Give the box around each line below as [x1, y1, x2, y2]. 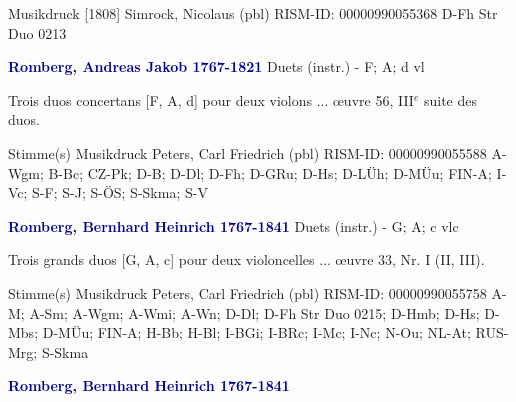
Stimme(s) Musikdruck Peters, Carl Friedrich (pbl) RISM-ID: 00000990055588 [8, 142, 487, 163]
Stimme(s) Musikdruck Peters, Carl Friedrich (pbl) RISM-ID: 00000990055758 [8, 282, 487, 303]
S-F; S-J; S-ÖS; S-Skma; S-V [32, 182, 208, 203]
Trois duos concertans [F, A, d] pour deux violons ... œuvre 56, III [8, 89, 414, 110]
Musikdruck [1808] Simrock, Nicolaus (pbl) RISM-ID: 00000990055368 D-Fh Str [8, 3, 498, 23]
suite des [423, 89, 477, 110]
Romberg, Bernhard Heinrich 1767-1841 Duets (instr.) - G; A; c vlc [8, 215, 459, 236]
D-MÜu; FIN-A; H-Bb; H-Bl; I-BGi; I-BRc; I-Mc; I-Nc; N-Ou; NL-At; [42, 322, 471, 343]
